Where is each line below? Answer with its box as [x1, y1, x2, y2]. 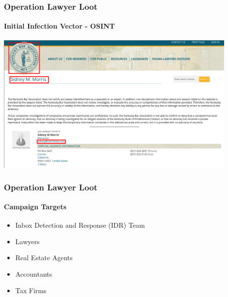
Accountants [15, 269, 52, 279]
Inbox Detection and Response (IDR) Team [15, 220, 145, 230]
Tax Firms [15, 285, 47, 295]
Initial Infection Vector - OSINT [4, 21, 115, 31]
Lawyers [15, 236, 40, 246]
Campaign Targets [4, 202, 66, 212]
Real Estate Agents [15, 252, 73, 263]
